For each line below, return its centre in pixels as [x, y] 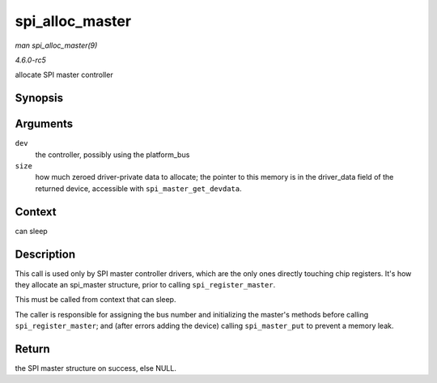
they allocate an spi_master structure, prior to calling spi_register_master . [145, 285]
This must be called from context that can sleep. [95, 300]
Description [45, 254]
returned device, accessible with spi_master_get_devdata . [138, 188]
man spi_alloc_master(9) [56, 45]
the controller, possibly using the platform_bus [112, 155]
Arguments [44, 124]
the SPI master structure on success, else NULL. [96, 368]
